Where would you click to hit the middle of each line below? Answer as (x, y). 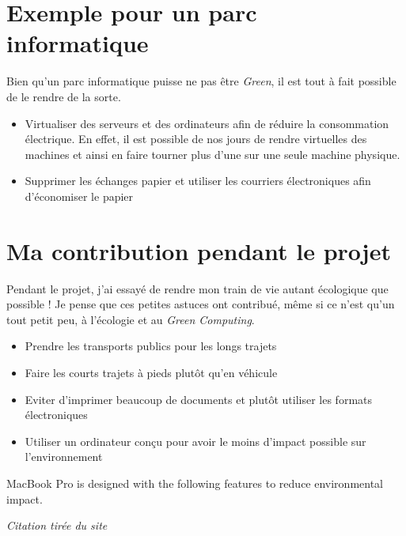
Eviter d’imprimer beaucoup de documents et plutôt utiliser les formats (199, 399)
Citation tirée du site (57, 525)
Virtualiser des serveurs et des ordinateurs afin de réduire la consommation (207, 123)
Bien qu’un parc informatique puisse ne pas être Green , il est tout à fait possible (201, 81)
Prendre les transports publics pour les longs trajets (151, 346)
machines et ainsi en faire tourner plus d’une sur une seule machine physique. (212, 154)
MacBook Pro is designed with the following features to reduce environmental (195, 483)
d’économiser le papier (79, 196)
